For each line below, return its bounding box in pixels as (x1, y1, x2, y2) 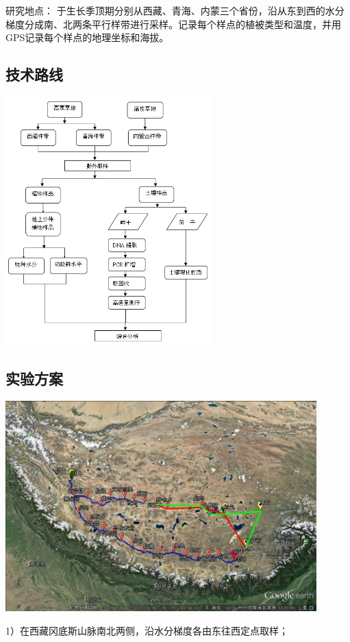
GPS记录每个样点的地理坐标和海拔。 (5, 30, 169, 45)
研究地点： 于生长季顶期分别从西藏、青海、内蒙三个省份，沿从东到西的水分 (5, 3, 345, 17)
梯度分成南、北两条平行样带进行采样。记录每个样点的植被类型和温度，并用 (5, 16, 341, 31)
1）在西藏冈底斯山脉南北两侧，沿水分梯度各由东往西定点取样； (5, 623, 288, 637)
